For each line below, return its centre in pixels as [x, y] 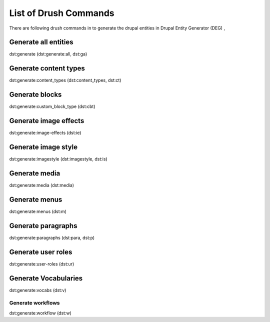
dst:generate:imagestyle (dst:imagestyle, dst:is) [58, 159]
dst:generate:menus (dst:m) [38, 211]
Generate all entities [41, 42]
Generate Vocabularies [46, 278]
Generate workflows [34, 303]
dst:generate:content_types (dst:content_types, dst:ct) [65, 80]
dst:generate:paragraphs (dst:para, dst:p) [52, 237]
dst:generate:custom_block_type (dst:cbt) [52, 106]
